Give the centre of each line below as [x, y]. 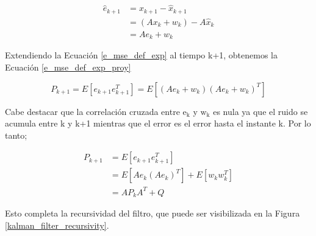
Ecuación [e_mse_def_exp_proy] [68, 67]
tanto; [16, 135]
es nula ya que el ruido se [260, 111]
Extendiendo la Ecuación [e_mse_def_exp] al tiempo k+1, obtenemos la [142, 55]
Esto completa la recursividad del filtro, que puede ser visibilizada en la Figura [153, 213]
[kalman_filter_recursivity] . [57, 225]
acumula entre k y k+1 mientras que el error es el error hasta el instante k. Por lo [158, 123]
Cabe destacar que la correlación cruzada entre [92, 111]
